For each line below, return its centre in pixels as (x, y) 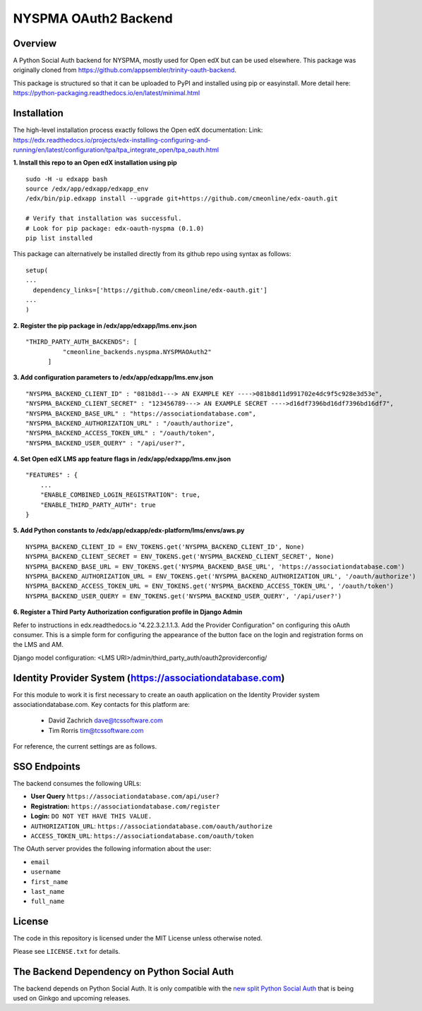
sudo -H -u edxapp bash (67, 179)
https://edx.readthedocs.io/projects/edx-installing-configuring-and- (112, 140)
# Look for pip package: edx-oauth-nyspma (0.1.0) (115, 228)
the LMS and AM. (38, 645)
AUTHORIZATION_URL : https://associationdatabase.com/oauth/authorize (152, 826)
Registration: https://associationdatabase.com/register (125, 806)
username (46, 872)
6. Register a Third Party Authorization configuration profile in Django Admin (128, 612)
